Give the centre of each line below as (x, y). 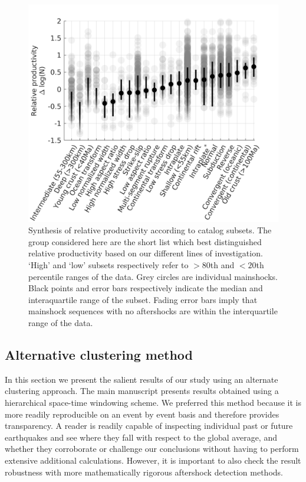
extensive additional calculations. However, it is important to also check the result (153, 460)
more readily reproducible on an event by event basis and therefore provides (142, 414)
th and (222, 265)
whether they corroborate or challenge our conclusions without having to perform (152, 449)
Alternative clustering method (99, 355)
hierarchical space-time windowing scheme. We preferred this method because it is (153, 403)
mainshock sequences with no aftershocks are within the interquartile (153, 311)
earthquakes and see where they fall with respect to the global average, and (141, 437)
